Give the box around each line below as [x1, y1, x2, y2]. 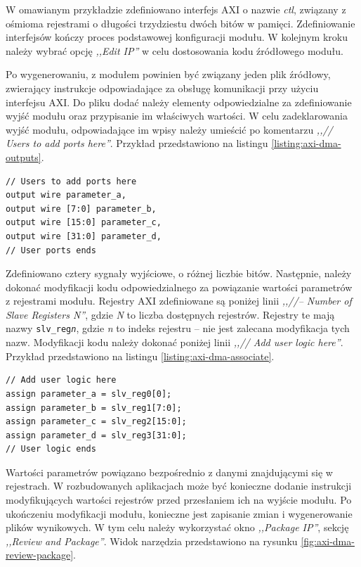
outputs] [6, 149, 41, 164]
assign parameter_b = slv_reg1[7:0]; [6, 402, 182, 413]
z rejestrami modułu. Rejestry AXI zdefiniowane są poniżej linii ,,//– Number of [6, 293, 352, 308]
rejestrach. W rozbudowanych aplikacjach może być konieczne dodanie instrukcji [6, 478, 352, 493]
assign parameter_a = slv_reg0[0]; [6, 388, 172, 399]
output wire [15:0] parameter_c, [6, 217, 162, 228]
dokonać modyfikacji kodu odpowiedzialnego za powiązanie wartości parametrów [6, 279, 353, 294]
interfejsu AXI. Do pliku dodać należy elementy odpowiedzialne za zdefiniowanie [6, 94, 352, 109]
